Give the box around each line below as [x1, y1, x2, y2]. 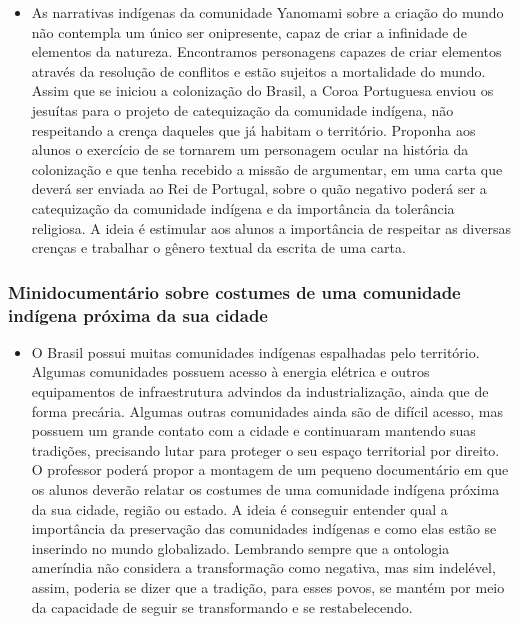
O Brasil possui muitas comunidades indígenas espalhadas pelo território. [31, 341, 480, 362]
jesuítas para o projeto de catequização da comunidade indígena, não [31, 99, 454, 120]
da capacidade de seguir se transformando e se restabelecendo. [31, 596, 413, 617]
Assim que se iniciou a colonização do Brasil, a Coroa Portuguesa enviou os [31, 80, 494, 101]
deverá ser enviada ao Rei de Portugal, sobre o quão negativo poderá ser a [31, 178, 487, 199]
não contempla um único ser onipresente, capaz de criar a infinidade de [31, 21, 467, 42]
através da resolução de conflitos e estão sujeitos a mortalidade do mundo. [31, 60, 486, 81]
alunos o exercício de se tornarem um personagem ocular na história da [31, 139, 469, 160]
